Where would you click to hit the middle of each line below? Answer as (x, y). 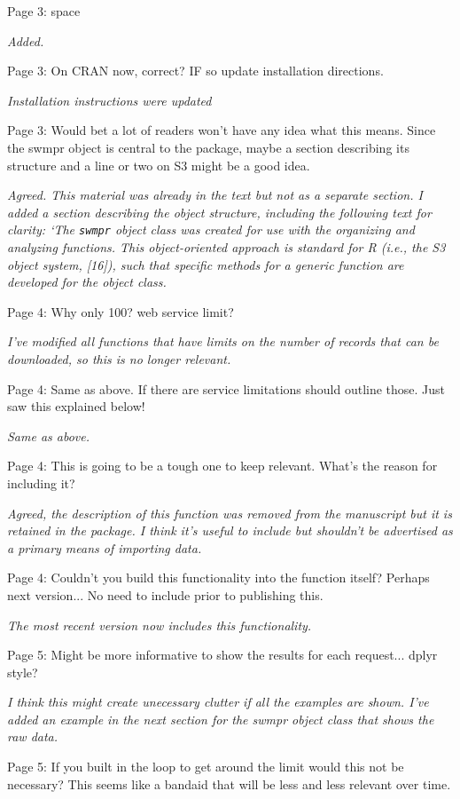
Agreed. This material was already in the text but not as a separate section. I (215, 195)
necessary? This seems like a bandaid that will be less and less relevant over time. (229, 783)
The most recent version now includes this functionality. (160, 625)
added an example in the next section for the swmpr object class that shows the (221, 719)
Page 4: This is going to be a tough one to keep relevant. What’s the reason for (222, 466)
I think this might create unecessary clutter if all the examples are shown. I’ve (218, 702)
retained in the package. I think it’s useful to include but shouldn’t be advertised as (230, 530)
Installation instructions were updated (109, 100)
